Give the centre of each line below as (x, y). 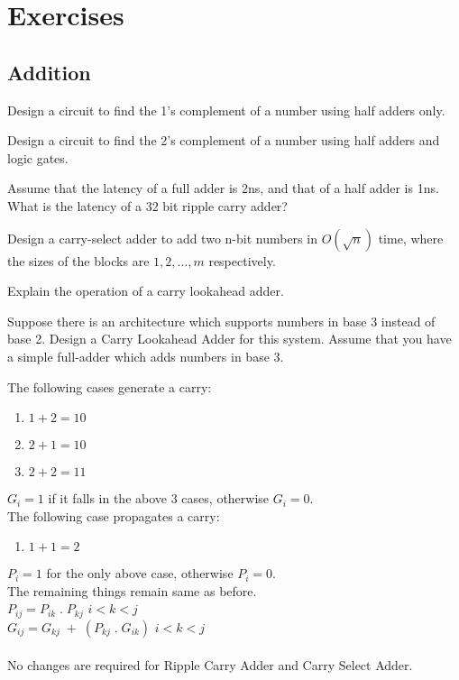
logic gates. (38, 157)
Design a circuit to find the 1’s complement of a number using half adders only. (226, 110)
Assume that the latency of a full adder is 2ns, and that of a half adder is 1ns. (223, 188)
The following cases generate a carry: (110, 386)
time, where (411, 238)
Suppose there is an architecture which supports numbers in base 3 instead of (221, 321)
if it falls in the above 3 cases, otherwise (159, 498)
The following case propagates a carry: (114, 515)
